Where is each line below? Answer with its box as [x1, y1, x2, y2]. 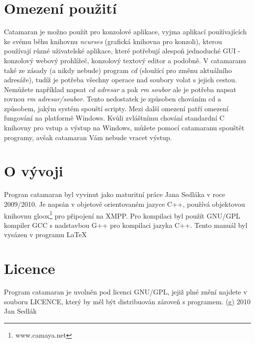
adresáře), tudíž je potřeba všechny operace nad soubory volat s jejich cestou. [4, 74, 237, 85]
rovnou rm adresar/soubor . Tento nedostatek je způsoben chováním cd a [4, 94, 221, 104]
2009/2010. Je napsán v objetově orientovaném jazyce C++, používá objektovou [4, 198, 245, 209]
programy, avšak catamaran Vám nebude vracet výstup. [4, 132, 172, 142]
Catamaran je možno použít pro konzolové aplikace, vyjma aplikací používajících [4, 26, 247, 37]
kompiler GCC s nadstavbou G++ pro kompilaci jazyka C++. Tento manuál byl [4, 220, 248, 230]
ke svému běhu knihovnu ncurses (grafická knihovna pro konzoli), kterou [4, 36, 222, 46]
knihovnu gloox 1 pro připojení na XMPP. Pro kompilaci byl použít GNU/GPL [4, 209, 240, 220]
